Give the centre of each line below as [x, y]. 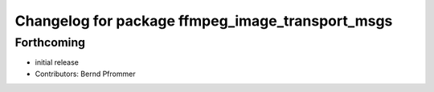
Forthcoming [50, 42]
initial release [57, 62]
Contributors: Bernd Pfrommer [85, 74]
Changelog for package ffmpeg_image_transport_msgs [204, 21]
